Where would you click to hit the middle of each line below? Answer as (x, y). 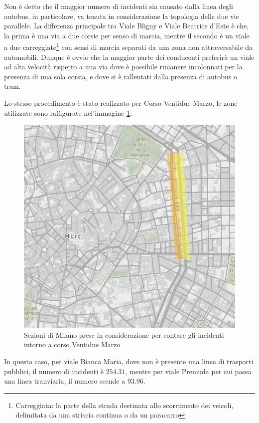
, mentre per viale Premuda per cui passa (188, 371)
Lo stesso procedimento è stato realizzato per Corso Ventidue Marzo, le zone (121, 103)
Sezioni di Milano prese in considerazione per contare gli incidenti (124, 334)
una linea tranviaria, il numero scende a (65, 381)
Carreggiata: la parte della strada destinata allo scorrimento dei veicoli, (125, 405)
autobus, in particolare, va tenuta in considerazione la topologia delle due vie (122, 16)
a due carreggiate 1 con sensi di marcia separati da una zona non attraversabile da (129, 46)
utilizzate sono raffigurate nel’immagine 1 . (68, 112)
